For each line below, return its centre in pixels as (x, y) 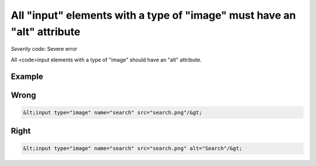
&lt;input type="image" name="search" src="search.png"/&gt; (113, 112)
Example (27, 76)
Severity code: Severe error (44, 49)
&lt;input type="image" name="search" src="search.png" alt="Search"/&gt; (133, 148)
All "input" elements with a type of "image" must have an (153, 15)
